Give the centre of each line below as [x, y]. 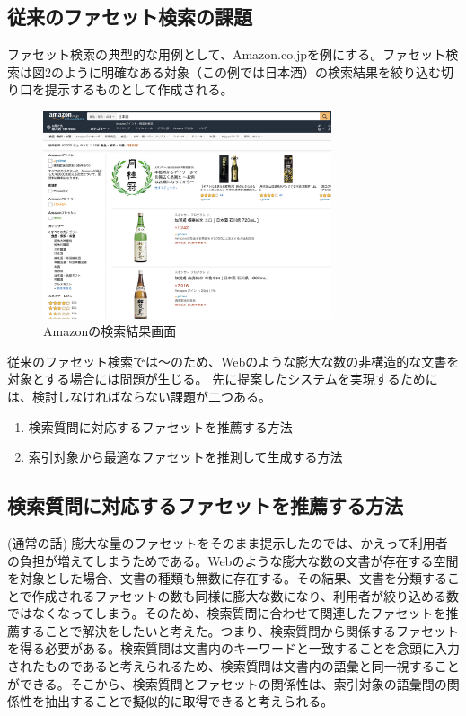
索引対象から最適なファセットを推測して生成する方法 [185, 457]
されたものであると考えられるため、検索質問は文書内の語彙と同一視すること [233, 666]
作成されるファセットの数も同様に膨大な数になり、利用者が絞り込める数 [246, 595]
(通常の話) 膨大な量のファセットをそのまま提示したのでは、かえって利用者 [228, 542]
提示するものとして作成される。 [139, 89]
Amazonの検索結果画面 [110, 331]
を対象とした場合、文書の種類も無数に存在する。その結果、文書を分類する [227, 578]
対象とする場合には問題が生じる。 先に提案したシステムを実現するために [223, 379]
